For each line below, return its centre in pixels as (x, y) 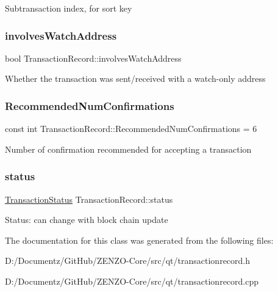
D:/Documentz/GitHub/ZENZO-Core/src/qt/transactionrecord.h (128, 261)
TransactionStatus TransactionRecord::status (89, 199)
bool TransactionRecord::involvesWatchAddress (93, 58)
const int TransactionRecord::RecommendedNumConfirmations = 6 (131, 129)
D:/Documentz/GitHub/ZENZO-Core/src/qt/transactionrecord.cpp (132, 281)
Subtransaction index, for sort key (69, 8)
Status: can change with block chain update (87, 220)
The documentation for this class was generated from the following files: (139, 240)
